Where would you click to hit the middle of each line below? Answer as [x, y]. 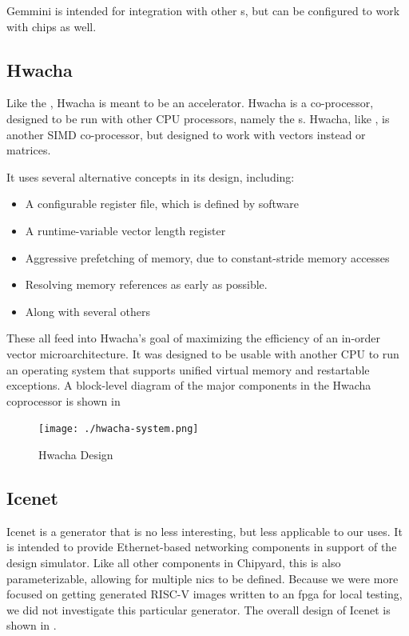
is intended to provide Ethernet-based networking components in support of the [202, 547]
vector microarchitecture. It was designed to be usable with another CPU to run [203, 353]
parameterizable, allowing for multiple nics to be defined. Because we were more [203, 578]
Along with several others [87, 311]
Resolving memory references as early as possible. [146, 284]
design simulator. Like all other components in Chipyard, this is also [174, 562]
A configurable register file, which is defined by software [162, 204]
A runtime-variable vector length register [125, 230]
